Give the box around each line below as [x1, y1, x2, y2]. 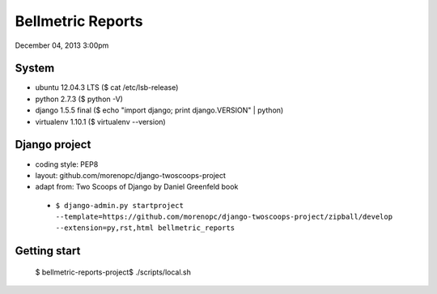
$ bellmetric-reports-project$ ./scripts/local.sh [35, 267, 192, 277]
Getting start [15, 244, 81, 258]
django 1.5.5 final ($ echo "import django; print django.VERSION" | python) [35, 105, 284, 115]
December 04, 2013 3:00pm [15, 40, 109, 50]
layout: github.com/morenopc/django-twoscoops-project [35, 170, 227, 180]
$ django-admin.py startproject [55, 201, 184, 210]
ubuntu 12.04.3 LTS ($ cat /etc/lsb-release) [35, 83, 179, 92]
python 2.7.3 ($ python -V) [35, 94, 123, 104]
